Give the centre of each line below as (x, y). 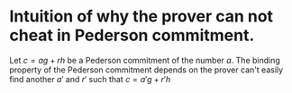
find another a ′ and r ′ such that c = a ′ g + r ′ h (90, 79)
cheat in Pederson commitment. (132, 35)
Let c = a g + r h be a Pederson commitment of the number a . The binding (145, 60)
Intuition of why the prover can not (141, 17)
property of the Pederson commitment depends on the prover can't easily (146, 70)
